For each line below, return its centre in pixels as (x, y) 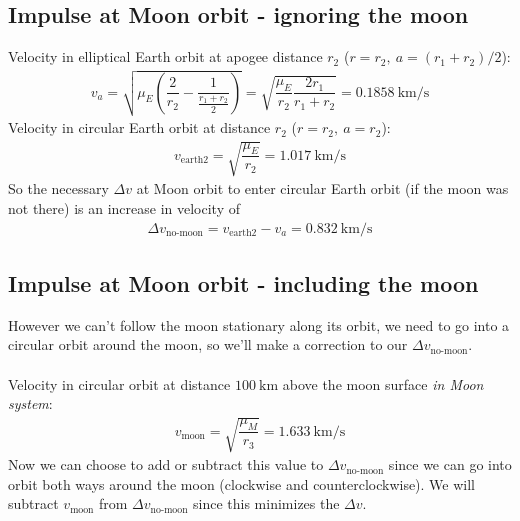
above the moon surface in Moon (383, 383)
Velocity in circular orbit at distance (119, 383)
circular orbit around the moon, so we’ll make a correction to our (208, 344)
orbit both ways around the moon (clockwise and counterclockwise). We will (242, 483)
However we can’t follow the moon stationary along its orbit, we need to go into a (259, 324)
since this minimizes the (266, 503)
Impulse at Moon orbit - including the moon (243, 282)
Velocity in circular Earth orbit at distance (139, 127)
